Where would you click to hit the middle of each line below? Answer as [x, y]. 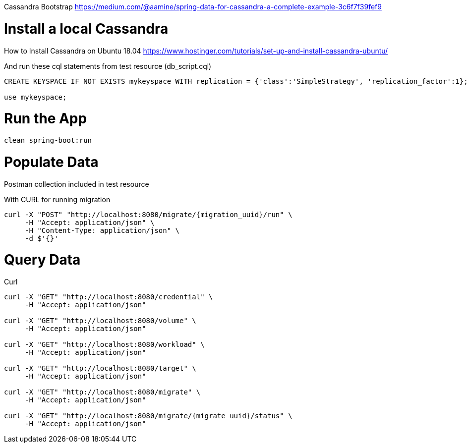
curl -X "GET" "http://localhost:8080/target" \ [100, 368]
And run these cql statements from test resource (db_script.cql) [108, 66]
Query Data [42, 260]
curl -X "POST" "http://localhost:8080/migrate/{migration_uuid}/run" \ [148, 214]
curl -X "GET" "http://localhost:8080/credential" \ [109, 297]
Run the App [46, 119]
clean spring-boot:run [48, 140]
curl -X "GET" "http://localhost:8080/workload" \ [104, 344]
